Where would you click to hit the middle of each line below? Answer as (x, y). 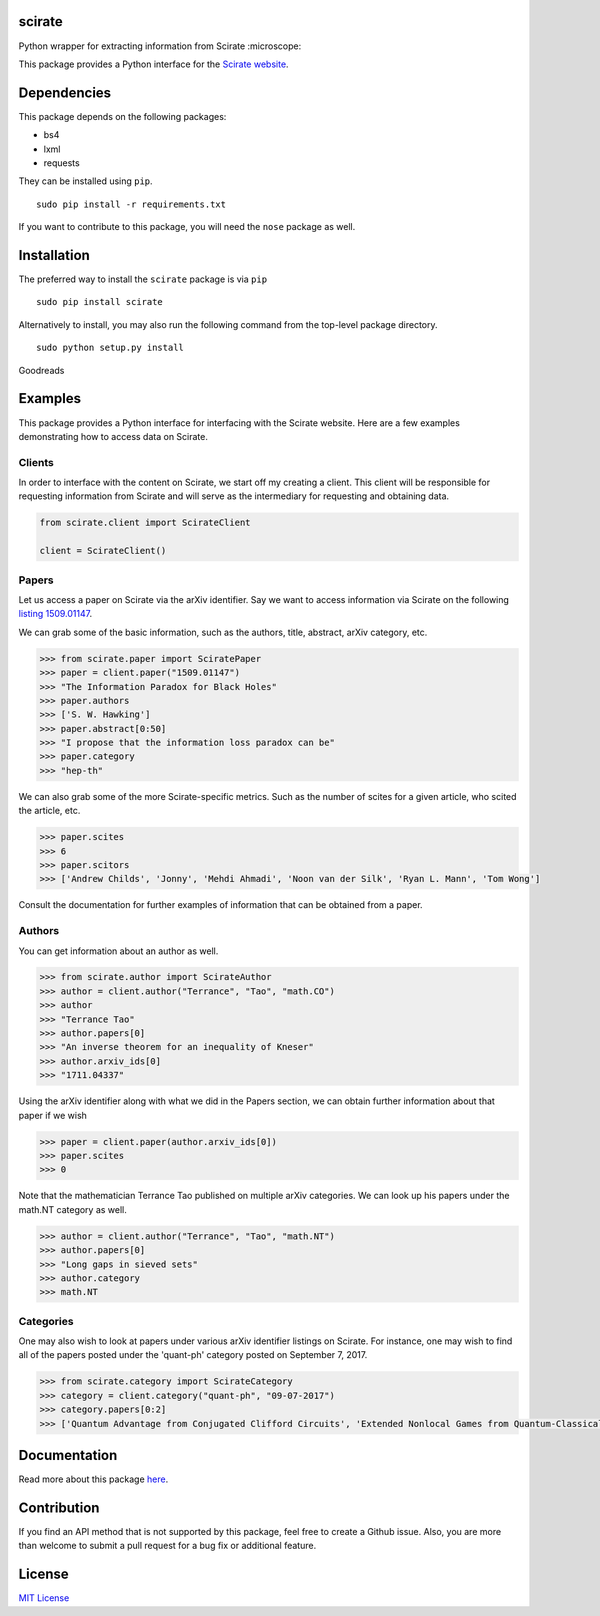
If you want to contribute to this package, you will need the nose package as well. (187, 227)
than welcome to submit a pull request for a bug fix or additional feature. (167, 1546)
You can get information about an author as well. (118, 951)
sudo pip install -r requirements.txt (131, 204)
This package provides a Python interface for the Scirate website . (153, 64)
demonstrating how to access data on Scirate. (113, 436)
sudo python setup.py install (110, 348)
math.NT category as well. (72, 1209)
